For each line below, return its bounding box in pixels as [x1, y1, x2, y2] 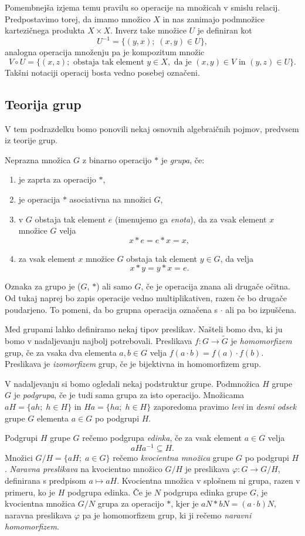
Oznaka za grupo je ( [5, 280, 81, 292]
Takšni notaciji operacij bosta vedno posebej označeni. [5, 66, 200, 78]
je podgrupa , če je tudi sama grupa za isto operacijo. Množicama [13, 389, 245, 401]
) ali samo [96, 280, 132, 292]
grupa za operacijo [97, 497, 164, 510]
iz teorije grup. [5, 134, 57, 146]
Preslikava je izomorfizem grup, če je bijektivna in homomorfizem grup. [5, 358, 261, 370]
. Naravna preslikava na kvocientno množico [5, 463, 162, 475]
